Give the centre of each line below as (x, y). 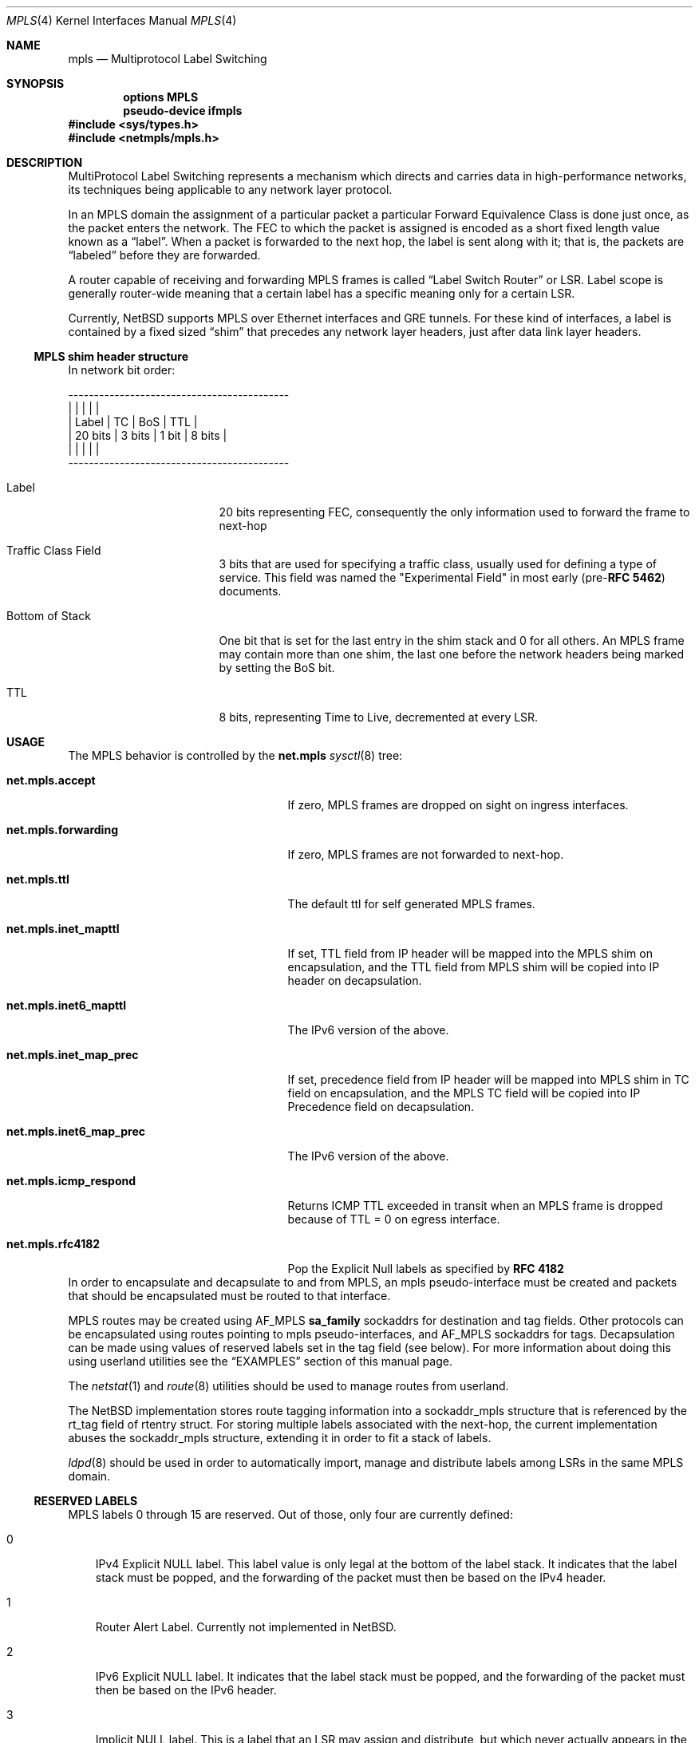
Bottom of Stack (49, 616)
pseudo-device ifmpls (183, 111)
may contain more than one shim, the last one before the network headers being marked (452, 654)
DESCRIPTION (45, 162)
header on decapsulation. (355, 980)
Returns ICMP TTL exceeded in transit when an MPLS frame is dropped (475, 1205)
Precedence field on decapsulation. (381, 1107)
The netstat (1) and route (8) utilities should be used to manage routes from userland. (288, 1386)
